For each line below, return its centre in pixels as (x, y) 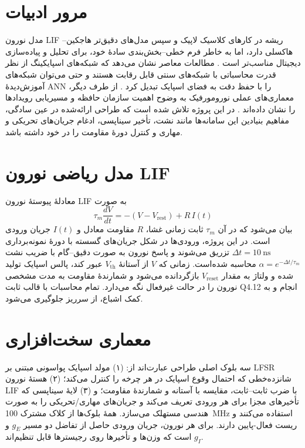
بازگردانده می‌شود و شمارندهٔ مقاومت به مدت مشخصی (102, 275)
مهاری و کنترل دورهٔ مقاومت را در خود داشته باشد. (94, 131)
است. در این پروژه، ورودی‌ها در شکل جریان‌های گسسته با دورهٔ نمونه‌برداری (138, 240)
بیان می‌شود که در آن (255, 229)
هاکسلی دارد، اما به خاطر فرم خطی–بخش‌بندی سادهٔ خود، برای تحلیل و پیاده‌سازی (149, 51)
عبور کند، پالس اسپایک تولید (54, 264)
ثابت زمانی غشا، (174, 229)
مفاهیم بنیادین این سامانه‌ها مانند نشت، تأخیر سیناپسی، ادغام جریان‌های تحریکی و (147, 120)
